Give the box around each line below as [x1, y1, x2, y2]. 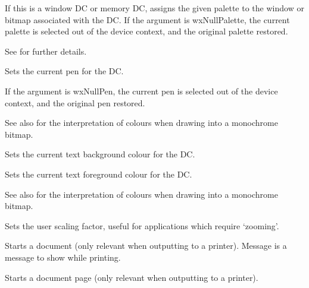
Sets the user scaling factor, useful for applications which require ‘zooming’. [5, 219, 279, 232]
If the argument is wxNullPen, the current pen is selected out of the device [5, 84, 278, 97]
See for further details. [5, 45, 87, 57]
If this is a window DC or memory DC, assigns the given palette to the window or [5, 2, 304, 14]
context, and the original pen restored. [5, 96, 145, 109]
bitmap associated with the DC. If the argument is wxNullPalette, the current [5, 13, 290, 26]
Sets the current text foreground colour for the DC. [5, 167, 192, 180]
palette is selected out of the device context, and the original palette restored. [5, 25, 288, 37]
